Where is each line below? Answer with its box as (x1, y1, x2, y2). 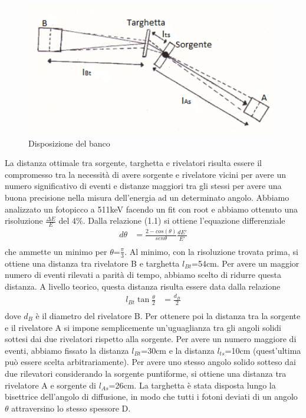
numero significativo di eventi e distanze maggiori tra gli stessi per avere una (5, 180, 282, 192)
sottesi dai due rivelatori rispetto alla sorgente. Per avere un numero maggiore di (5, 333, 297, 345)
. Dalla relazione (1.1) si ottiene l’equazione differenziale (83, 214, 285, 227)
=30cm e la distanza (141, 344, 215, 356)
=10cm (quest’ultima (225, 344, 301, 356)
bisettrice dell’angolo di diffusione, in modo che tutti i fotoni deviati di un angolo (5, 390, 298, 403)
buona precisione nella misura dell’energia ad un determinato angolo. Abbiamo (5, 191, 289, 204)
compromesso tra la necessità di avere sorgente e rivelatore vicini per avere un (5, 168, 287, 180)
